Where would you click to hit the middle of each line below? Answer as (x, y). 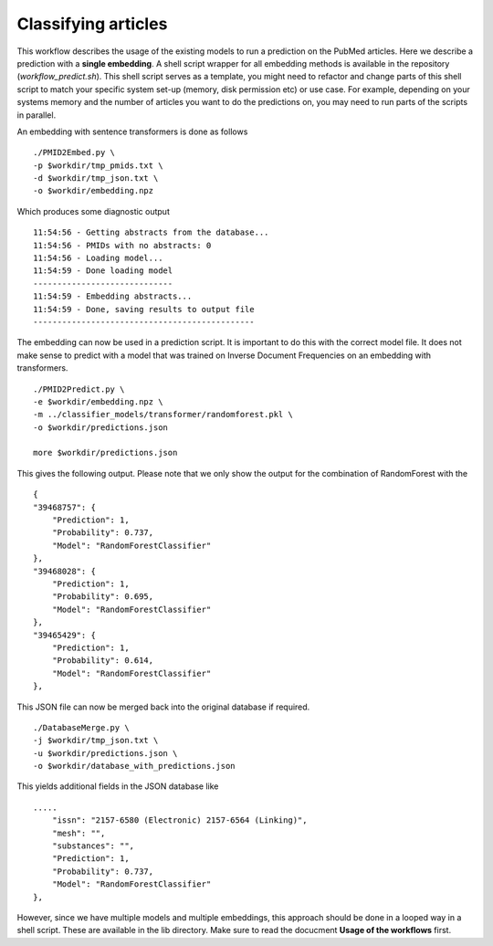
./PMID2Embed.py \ (74, 152)
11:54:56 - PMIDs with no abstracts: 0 (122, 245)
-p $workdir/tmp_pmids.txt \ (98, 165)
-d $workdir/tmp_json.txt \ (96, 179)
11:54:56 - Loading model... (98, 258)
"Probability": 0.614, (103, 661)
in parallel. (37, 115)
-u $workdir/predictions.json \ (105, 753)
